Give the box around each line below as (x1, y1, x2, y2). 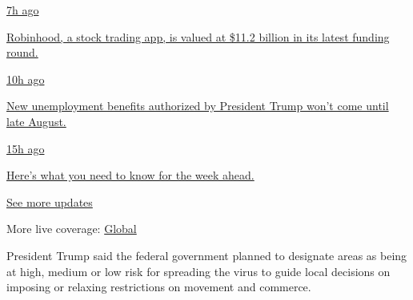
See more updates (6, 193, 93, 210)
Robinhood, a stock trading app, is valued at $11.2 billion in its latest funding (6, 28, 390, 45)
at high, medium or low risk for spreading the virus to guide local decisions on (6, 262, 391, 279)
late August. (6, 112, 66, 129)
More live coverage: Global (6, 220, 137, 237)
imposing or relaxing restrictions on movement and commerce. (6, 278, 311, 295)
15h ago (6, 140, 45, 156)
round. (6, 44, 38, 61)
